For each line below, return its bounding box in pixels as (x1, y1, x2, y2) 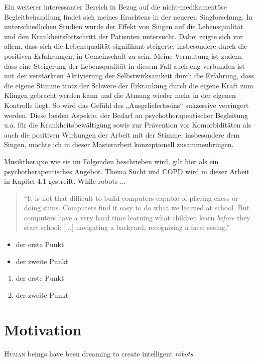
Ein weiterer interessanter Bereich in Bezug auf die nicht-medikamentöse (4, 2, 227, 12)
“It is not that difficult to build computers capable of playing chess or (24, 192, 238, 203)
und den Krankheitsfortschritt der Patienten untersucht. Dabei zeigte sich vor (4, 31, 243, 41)
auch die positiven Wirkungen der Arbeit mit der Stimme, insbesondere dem (4, 129, 240, 140)
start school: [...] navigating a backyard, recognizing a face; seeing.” (24, 222, 230, 232)
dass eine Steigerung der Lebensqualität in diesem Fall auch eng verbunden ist (4, 60, 245, 71)
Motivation (4, 319, 82, 339)
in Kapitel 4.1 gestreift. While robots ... (4, 176, 126, 186)
